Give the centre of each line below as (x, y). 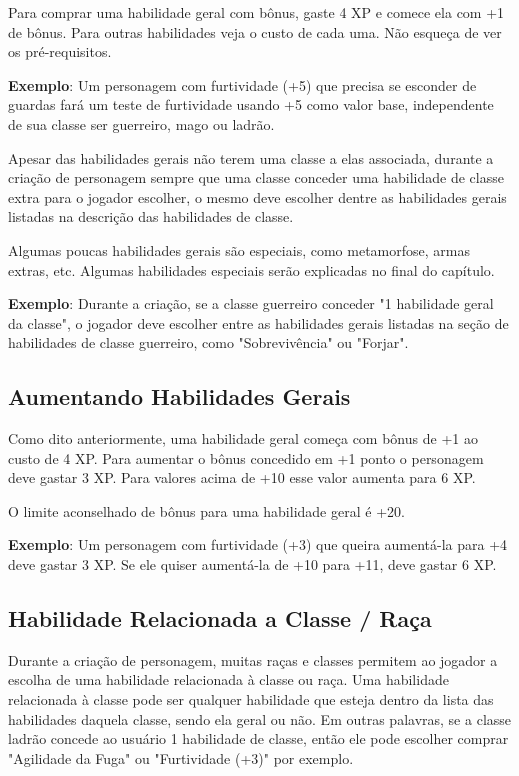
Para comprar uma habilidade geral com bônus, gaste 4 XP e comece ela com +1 (256, 12)
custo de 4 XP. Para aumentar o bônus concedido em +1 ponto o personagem (246, 457)
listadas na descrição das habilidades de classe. (151, 216)
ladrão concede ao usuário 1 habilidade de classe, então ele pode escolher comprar (258, 738)
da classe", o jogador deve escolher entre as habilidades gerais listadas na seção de (258, 322)
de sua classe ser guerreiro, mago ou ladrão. (141, 123)
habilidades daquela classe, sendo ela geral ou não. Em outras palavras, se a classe (260, 718)
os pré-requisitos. (60, 51)
